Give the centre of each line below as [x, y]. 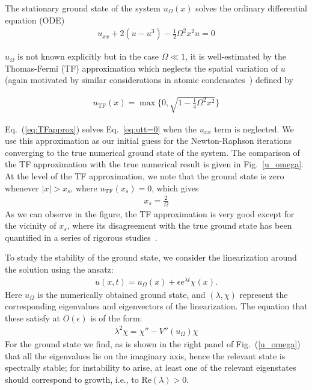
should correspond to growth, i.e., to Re [78, 379]
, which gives [175, 187]
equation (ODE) [35, 20]
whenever [22, 187]
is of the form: [116, 317]
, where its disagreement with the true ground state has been [179, 225]
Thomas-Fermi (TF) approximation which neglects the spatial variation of [142, 68]
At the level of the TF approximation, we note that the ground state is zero [145, 175]
